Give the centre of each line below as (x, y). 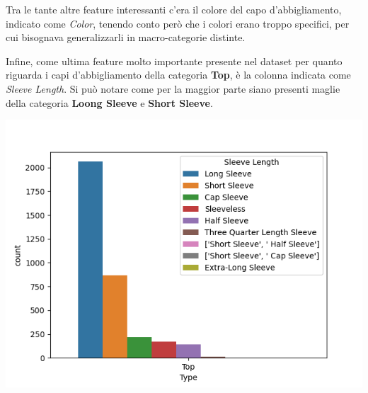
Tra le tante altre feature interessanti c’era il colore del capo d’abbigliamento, (174, 9)
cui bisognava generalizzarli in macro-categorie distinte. (126, 37)
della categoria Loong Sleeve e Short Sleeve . (109, 102)
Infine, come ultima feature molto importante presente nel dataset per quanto (174, 61)
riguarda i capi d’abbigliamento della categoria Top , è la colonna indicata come (178, 75)
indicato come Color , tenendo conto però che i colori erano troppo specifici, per (178, 23)
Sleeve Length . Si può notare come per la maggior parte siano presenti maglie (173, 88)
